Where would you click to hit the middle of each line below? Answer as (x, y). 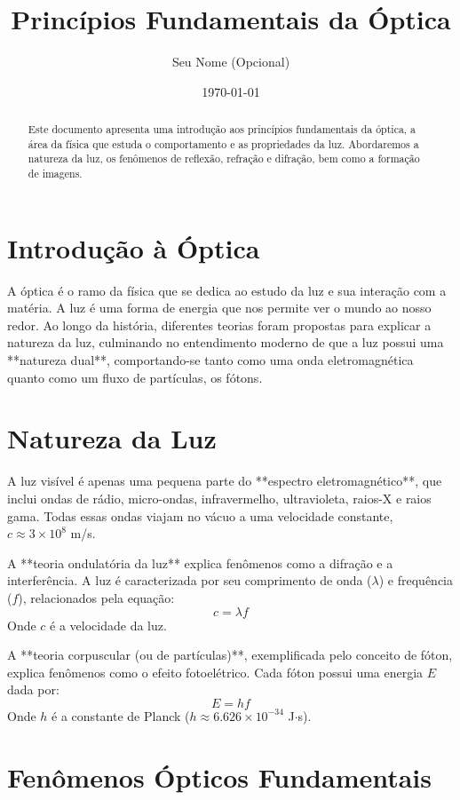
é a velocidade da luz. (108, 625)
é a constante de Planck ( (121, 715)
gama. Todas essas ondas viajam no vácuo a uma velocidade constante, (200, 515)
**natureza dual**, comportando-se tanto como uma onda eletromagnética (210, 360)
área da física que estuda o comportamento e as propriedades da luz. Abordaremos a (223, 143)
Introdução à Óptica (134, 247)
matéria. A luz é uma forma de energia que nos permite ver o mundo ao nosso (219, 308)
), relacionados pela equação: (96, 597)
